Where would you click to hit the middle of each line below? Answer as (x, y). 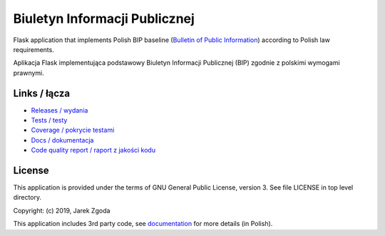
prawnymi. (29, 73)
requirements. (34, 49)
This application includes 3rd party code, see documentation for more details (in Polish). (143, 224)
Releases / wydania (60, 110)
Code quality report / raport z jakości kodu (93, 150)
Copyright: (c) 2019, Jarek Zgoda (62, 210)
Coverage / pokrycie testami (73, 130)
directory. (27, 197)
